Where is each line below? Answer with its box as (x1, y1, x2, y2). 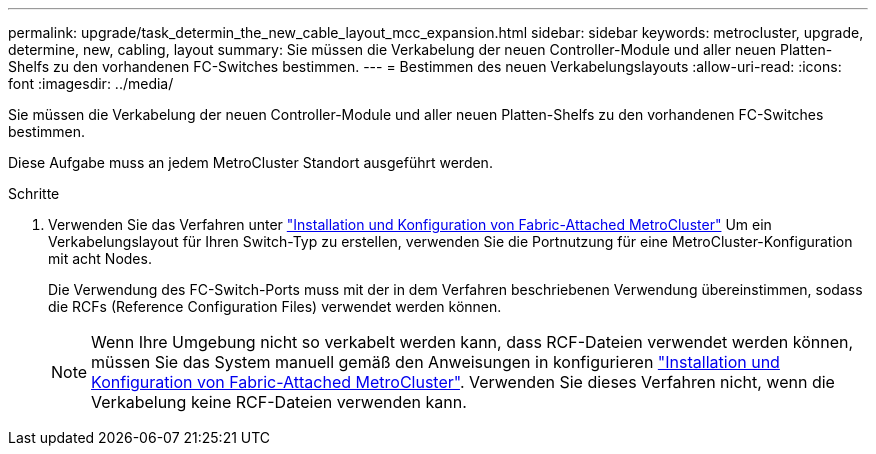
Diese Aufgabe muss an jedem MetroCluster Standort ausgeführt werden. (8, 154, 493, 171)
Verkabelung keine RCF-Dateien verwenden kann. (91, 392, 467, 412)
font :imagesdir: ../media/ (8, 75, 174, 92)
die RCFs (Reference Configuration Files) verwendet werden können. (48, 298, 502, 315)
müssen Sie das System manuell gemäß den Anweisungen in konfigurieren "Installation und (91, 352, 780, 372)
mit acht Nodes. (48, 250, 152, 267)
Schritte (8, 185, 60, 202)
